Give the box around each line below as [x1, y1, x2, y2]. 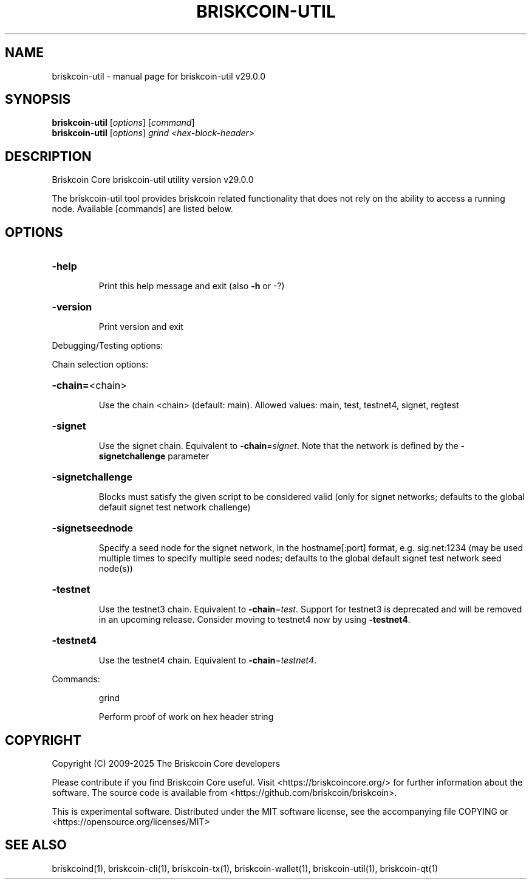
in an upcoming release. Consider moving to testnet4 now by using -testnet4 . [98, 614, 411, 625]
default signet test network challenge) [98, 502, 251, 513]
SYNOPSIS [5, 92, 71, 108]
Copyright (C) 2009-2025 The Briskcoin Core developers [52, 758, 281, 769]
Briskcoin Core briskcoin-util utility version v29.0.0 [52, 174, 254, 185]
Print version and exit [98, 321, 183, 332]
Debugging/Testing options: [52, 340, 163, 351]
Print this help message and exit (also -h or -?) [98, 281, 285, 292]
